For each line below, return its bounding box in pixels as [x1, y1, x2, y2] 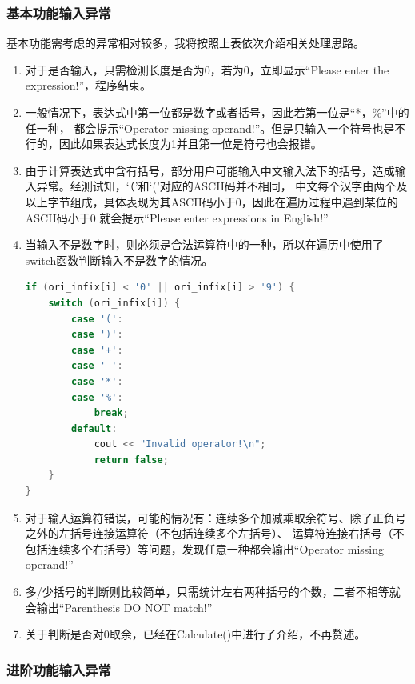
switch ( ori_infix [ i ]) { [48, 297, 181, 309]
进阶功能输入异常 [6, 659, 111, 679]
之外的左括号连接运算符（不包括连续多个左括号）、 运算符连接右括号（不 [25, 525, 405, 542]
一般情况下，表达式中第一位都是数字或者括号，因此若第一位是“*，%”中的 [25, 104, 409, 120]
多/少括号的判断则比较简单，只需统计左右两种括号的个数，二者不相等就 [25, 583, 401, 600]
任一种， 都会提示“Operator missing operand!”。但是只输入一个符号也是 [25, 119, 395, 136]
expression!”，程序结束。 [25, 77, 152, 94]
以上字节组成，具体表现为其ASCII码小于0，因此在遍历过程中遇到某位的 [25, 193, 398, 210]
